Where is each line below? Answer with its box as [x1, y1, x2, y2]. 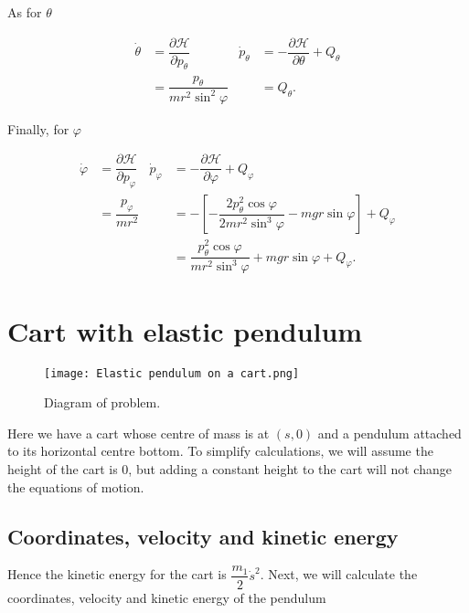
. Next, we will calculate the [260, 565, 418, 584]
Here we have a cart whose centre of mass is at [7, 423, 270, 442]
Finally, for [7, 119, 69, 138]
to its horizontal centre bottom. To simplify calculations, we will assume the [7, 441, 433, 460]
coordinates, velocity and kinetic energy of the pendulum [7, 587, 326, 607]
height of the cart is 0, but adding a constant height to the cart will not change [7, 460, 452, 479]
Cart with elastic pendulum [7, 312, 363, 349]
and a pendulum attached [317, 423, 462, 442]
